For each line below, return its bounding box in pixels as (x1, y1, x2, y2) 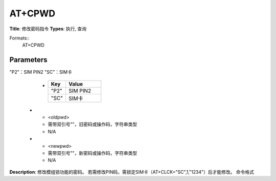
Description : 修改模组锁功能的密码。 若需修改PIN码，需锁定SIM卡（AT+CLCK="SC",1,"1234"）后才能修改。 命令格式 (9, 169, 255, 175)
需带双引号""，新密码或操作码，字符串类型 (48, 150, 137, 156)
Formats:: (9, 35, 30, 41)
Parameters (9, 55, 48, 64)
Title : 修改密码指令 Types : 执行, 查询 (9, 26, 87, 32)
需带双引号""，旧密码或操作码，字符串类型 (48, 121, 137, 128)
